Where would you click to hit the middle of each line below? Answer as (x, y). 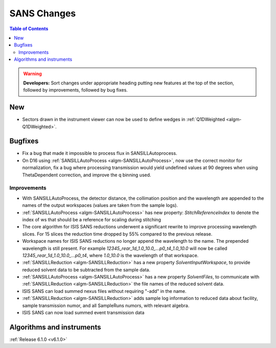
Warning (32, 74)
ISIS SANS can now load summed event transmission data (83, 313)
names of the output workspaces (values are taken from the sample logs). (100, 205)
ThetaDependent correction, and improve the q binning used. (87, 175)
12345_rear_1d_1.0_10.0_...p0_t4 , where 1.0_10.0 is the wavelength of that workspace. (110, 255)
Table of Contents (29, 29)
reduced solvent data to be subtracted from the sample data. (86, 270)
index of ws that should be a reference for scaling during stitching (91, 219)
